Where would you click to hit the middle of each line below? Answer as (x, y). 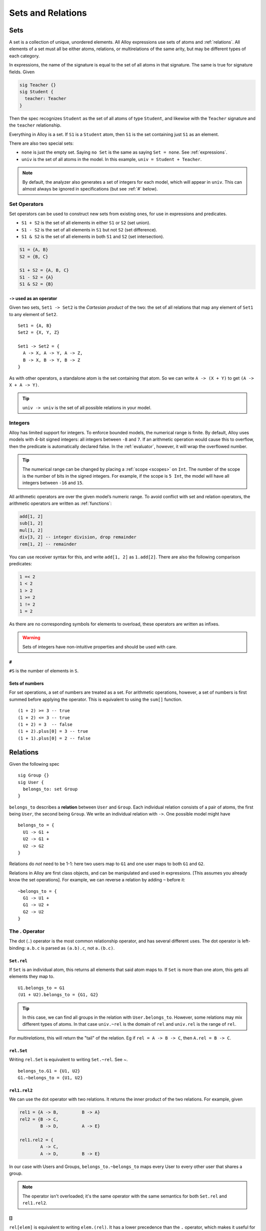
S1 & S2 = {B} (36, 284)
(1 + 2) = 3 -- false (45, 725)
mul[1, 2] (31, 530)
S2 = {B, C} (34, 257)
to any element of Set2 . (33, 314)
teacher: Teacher (46, 99)
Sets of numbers (27, 683)
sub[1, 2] (31, 523)
